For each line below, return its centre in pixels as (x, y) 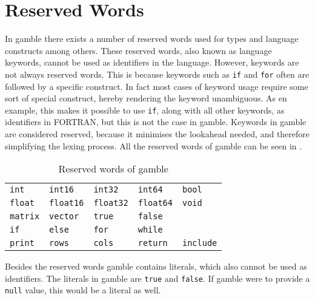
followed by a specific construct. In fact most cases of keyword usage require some (157, 86)
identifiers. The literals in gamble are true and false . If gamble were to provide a (157, 278)
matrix (25, 216)
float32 (111, 203)
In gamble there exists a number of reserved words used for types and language (152, 39)
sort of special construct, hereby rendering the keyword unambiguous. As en (146, 98)
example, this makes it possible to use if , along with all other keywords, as (145, 110)
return (153, 243)
